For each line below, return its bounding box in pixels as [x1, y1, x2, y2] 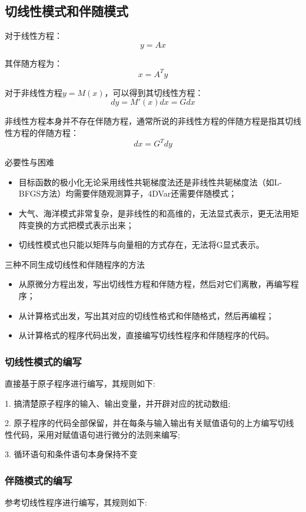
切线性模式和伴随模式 [5, 2, 128, 20]
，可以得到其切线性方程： [104, 86, 204, 98]
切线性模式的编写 [5, 354, 82, 368]
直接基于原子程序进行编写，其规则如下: [5, 377, 155, 389]
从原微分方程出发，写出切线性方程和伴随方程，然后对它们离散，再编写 [18, 278, 291, 290]
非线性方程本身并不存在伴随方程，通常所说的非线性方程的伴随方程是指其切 [5, 115, 293, 127]
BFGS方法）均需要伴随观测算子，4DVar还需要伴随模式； [18, 187, 237, 200]
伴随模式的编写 [5, 473, 72, 487]
